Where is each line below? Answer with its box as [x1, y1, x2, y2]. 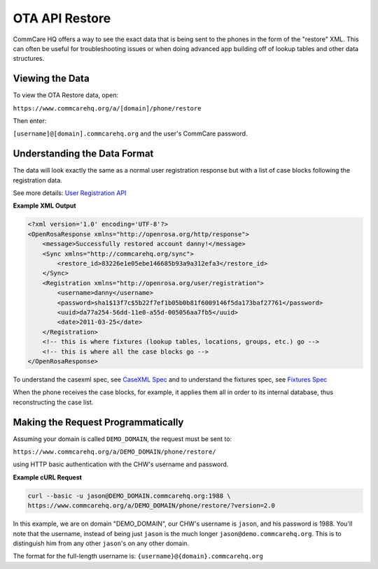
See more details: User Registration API [13, 189, 127, 197]
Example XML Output [13, 201, 76, 210]
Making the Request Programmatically [13, 416, 184, 428]
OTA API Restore [13, 10, 111, 26]
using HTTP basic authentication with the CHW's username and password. [13, 460, 229, 468]
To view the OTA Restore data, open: [13, 91, 119, 99]
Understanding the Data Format [13, 147, 154, 160]
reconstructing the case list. [13, 398, 94, 406]
